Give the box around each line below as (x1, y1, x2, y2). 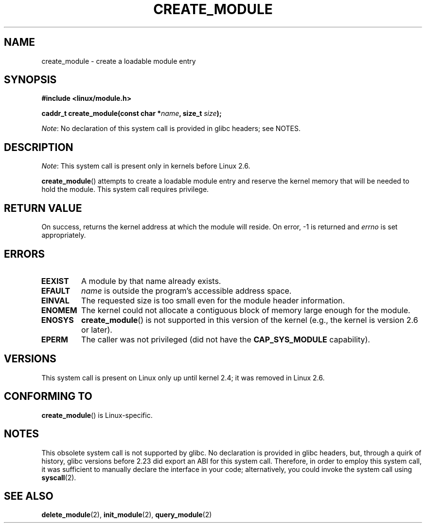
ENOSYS (41, 315, 74, 325)
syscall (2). (41, 473, 76, 482)
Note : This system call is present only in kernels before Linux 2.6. (41, 162, 250, 170)
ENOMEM (41, 305, 77, 315)
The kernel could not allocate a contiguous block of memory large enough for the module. (81, 305, 410, 315)
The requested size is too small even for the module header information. (81, 295, 345, 305)
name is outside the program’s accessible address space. (81, 285, 292, 296)
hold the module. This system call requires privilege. (41, 185, 209, 194)
